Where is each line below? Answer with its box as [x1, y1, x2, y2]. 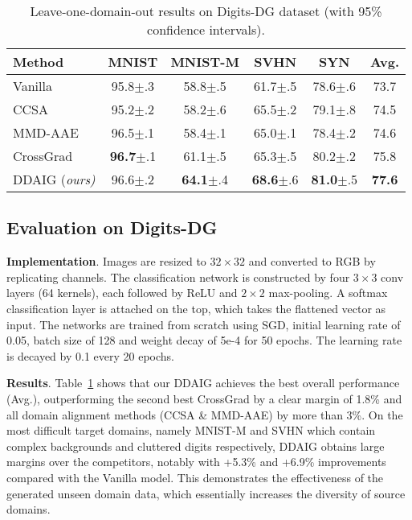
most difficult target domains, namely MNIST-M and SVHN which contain [6, 422, 376, 439]
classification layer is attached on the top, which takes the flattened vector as [6, 299, 386, 316]
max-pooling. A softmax [268, 284, 388, 301]
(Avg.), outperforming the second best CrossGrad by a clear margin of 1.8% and [6, 390, 402, 407]
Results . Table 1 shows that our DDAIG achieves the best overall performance [6, 374, 400, 391]
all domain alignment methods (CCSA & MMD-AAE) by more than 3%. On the [6, 406, 403, 423]
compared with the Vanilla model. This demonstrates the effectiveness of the [6, 468, 384, 485]
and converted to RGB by [248, 253, 376, 270]
